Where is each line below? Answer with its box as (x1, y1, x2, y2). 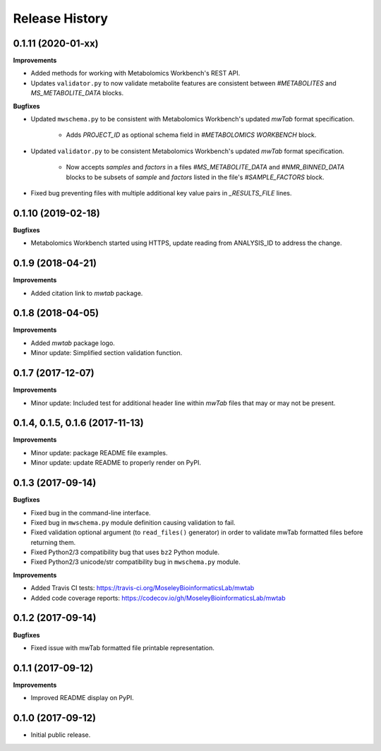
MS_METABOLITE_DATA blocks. (30, 89, 123, 97)
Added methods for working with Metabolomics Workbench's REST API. (30, 69, 241, 78)
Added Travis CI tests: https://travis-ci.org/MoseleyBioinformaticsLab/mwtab (30, 584, 255, 592)
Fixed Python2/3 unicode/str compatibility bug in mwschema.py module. (30, 558, 241, 566)
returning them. (30, 538, 76, 546)
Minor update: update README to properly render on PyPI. (30, 459, 201, 467)
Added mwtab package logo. (30, 339, 116, 347)
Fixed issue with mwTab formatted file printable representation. (30, 643, 214, 652)
